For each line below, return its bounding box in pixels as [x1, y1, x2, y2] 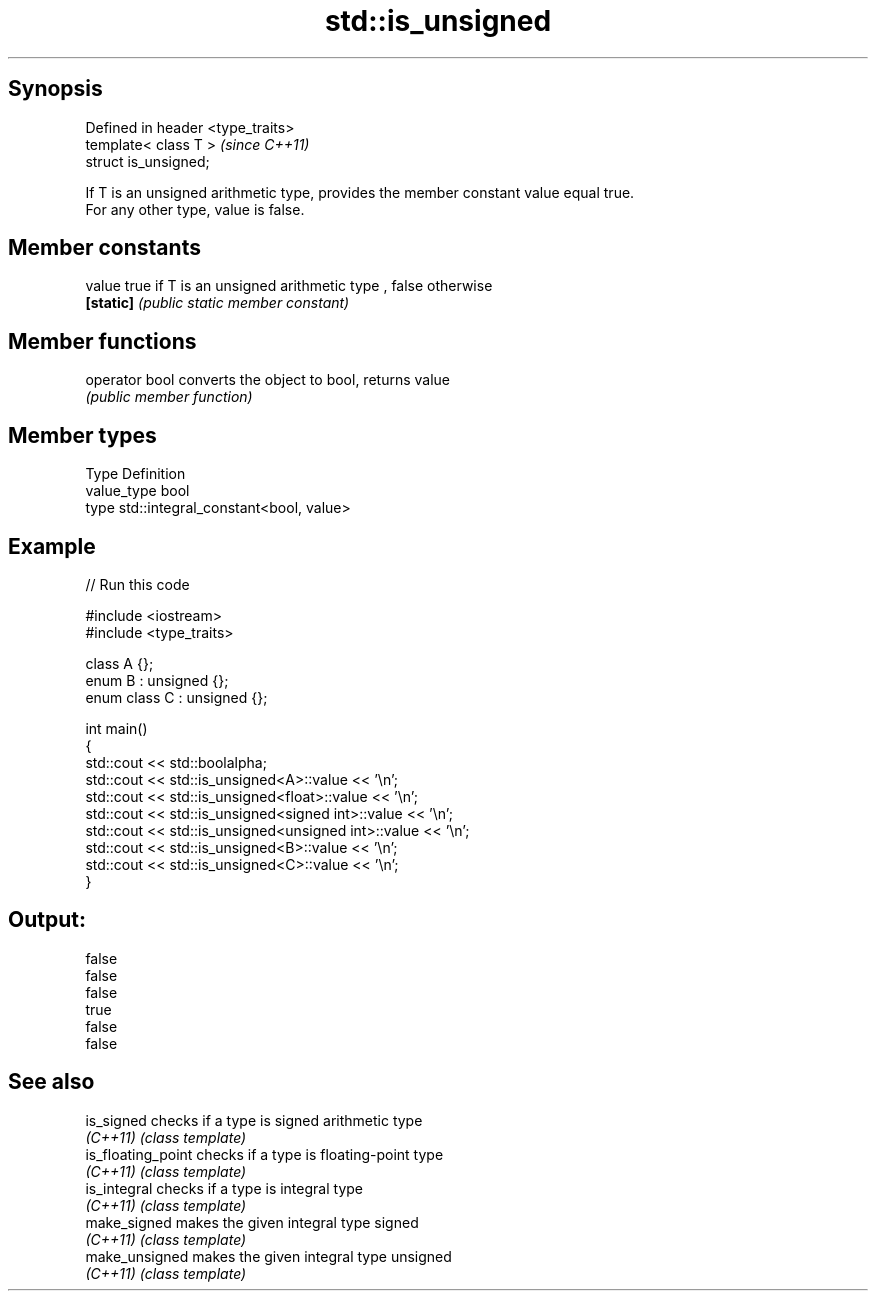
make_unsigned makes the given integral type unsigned [85, 1247, 452, 1265]
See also [8, 1069, 95, 1095]
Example [8, 533, 96, 559]
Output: [8, 907, 86, 933]
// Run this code [85, 575, 190, 593]
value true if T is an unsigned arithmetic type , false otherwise [85, 277, 493, 295]
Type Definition [85, 465, 186, 483]
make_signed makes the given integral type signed [85, 1213, 419, 1231]
